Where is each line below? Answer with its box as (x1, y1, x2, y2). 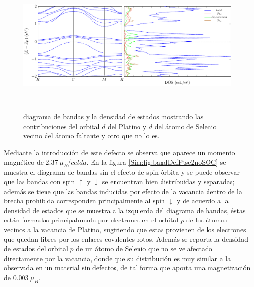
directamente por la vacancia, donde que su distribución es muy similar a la (4, 253, 231, 263)
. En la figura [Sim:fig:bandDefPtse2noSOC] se (86, 156, 226, 167)
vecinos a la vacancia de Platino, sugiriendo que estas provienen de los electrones (4, 224, 246, 234)
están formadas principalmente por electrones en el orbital (4, 215, 179, 225)
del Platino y (107, 121, 147, 131)
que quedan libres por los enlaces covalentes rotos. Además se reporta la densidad (4, 234, 248, 244)
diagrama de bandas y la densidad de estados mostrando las (23, 111, 204, 122)
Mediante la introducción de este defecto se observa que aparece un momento (4, 147, 235, 157)
